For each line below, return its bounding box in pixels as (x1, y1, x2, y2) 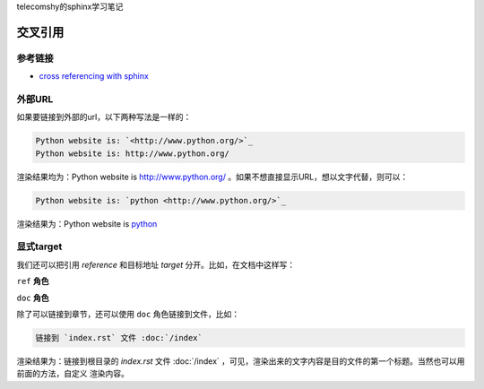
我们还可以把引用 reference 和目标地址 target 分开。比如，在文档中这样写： (16, 259, 296, 270)
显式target (16, 240, 63, 253)
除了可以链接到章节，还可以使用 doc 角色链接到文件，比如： (16, 308, 240, 319)
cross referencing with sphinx (39, 71, 150, 82)
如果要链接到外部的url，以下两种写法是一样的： (16, 112, 192, 123)
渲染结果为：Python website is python (16, 218, 158, 229)
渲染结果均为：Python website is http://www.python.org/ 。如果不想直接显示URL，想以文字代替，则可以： (16, 171, 409, 182)
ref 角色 (16, 276, 49, 287)
